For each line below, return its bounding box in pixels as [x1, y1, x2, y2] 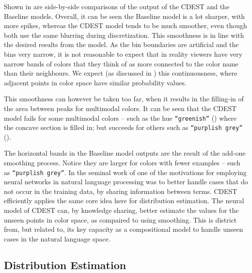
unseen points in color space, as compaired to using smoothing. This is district [4, 214, 237, 225]
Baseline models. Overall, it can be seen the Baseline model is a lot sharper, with [4, 11, 245, 21]
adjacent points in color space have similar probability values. [4, 77, 187, 87]
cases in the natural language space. [4, 233, 110, 243]
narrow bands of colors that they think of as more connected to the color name [4, 58, 238, 68]
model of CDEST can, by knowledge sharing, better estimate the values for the [4, 205, 239, 215]
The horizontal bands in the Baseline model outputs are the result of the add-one [4, 148, 246, 158]
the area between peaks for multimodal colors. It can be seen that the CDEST [4, 103, 237, 113]
